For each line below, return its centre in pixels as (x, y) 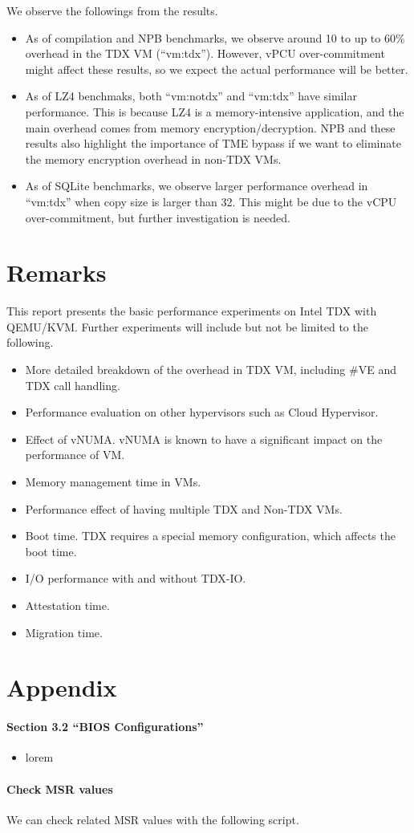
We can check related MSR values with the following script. (153, 819)
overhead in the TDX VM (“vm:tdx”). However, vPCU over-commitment (205, 53)
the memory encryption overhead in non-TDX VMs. (153, 158)
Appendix (62, 687)
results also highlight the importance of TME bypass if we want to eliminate (213, 143)
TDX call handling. (73, 385)
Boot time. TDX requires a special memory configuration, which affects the (210, 536)
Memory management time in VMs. (113, 482)
